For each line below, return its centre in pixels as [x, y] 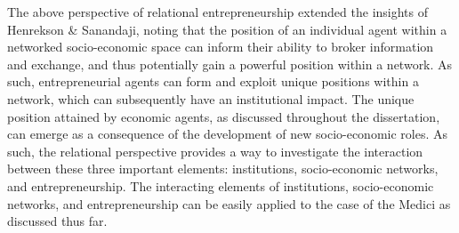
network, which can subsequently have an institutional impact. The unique [211, 98]
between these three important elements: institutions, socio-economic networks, [223, 169]
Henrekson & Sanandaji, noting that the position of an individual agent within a [227, 29]
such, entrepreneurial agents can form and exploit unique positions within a [213, 81]
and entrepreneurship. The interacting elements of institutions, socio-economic [221, 185]
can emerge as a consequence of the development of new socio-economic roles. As [228, 134]
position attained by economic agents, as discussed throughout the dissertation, [224, 116]
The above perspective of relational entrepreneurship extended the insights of [218, 12]
